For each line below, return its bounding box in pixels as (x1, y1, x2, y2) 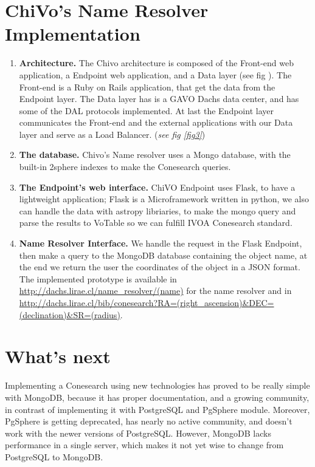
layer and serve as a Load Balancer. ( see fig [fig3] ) (19, 128, 206, 140)
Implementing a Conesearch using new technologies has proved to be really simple (5, 379, 310, 392)
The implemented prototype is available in (19, 272, 177, 285)
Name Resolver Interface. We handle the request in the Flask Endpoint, (19, 237, 302, 250)
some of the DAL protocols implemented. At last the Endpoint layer (19, 104, 274, 117)
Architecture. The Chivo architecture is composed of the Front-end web (19, 56, 294, 69)
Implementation (5, 21, 140, 46)
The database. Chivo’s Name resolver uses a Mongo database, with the (19, 148, 291, 161)
